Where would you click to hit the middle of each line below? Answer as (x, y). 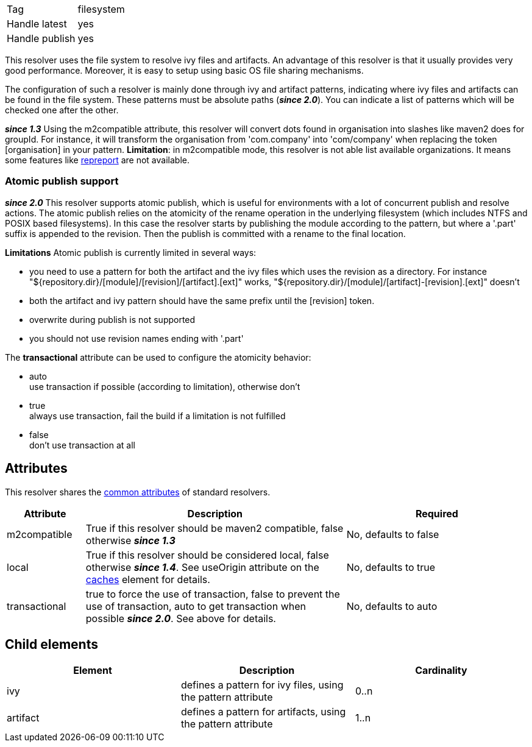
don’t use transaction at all (82, 445)
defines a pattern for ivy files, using (262, 685)
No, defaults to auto (392, 606)
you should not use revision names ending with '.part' (137, 338)
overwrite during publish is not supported (112, 319)
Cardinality (441, 671)
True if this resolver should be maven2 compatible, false (215, 528)
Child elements (51, 645)
